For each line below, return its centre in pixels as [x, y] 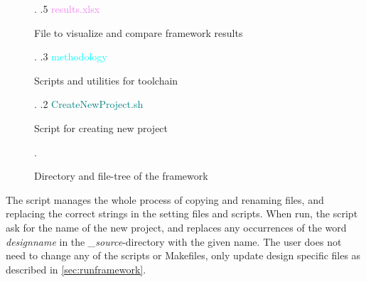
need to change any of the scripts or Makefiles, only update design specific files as [183, 255]
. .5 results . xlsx [67, 9]
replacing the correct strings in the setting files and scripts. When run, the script [182, 213]
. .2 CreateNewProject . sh [89, 104]
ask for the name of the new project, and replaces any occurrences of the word [176, 227]
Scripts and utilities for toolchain [106, 80]
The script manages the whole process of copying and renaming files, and [165, 199]
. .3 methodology [71, 56]
